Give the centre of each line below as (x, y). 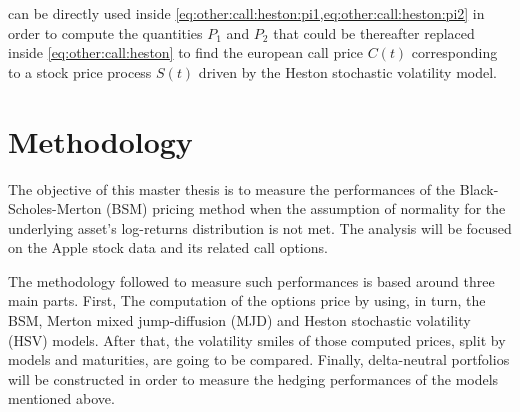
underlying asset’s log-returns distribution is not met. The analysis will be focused (260, 227)
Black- (479, 188)
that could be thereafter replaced (374, 32)
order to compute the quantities (105, 32)
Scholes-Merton (55, 208)
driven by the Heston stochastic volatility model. (348, 71)
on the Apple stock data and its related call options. (168, 247)
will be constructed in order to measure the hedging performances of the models (253, 378)
